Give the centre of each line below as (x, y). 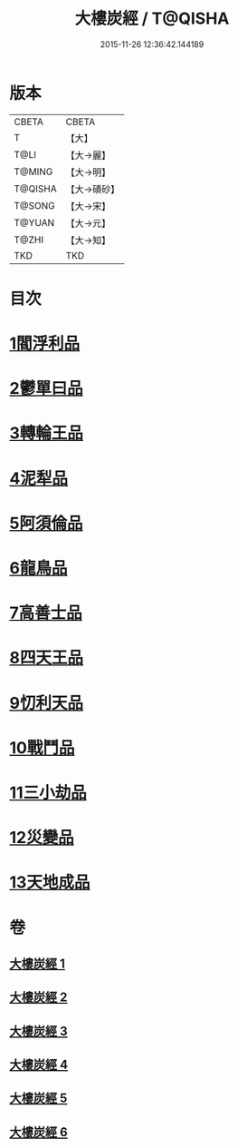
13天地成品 (50, 883)
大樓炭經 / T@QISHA (152, 19)
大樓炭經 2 (38, 998)
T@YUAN (34, 222)
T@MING (33, 172)
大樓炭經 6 (38, 1132)
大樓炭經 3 (38, 1031)
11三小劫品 (48, 793)
